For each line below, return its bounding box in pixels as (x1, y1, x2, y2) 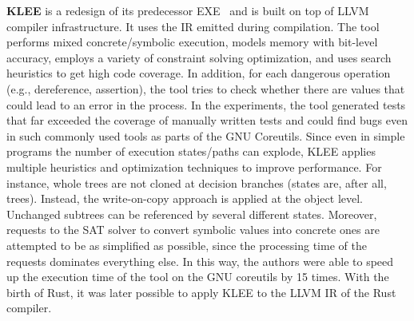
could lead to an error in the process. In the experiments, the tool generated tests (6, 96, 406, 113)
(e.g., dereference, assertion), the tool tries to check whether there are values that (6, 80, 405, 97)
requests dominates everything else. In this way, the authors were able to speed (6, 252, 394, 269)
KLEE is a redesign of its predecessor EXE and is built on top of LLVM (6, 2, 369, 18)
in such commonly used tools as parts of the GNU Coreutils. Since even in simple (6, 127, 405, 144)
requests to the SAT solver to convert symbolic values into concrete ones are (6, 221, 380, 238)
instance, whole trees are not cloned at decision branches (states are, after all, (6, 174, 387, 191)
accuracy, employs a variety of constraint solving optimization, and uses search (6, 49, 392, 65)
